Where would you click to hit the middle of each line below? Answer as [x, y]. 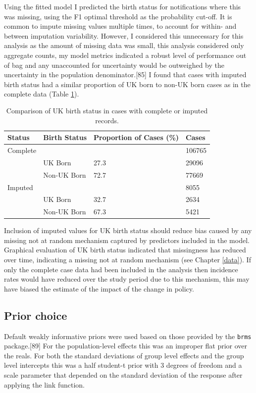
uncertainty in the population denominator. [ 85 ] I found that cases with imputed [125, 74]
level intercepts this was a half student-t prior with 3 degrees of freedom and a [123, 365]
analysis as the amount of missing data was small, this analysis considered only [124, 45]
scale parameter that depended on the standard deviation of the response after [123, 375]
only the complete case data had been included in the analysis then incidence [121, 269]
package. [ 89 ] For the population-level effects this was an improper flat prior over [126, 346]
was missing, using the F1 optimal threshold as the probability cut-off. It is [118, 16]
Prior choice [36, 315]
